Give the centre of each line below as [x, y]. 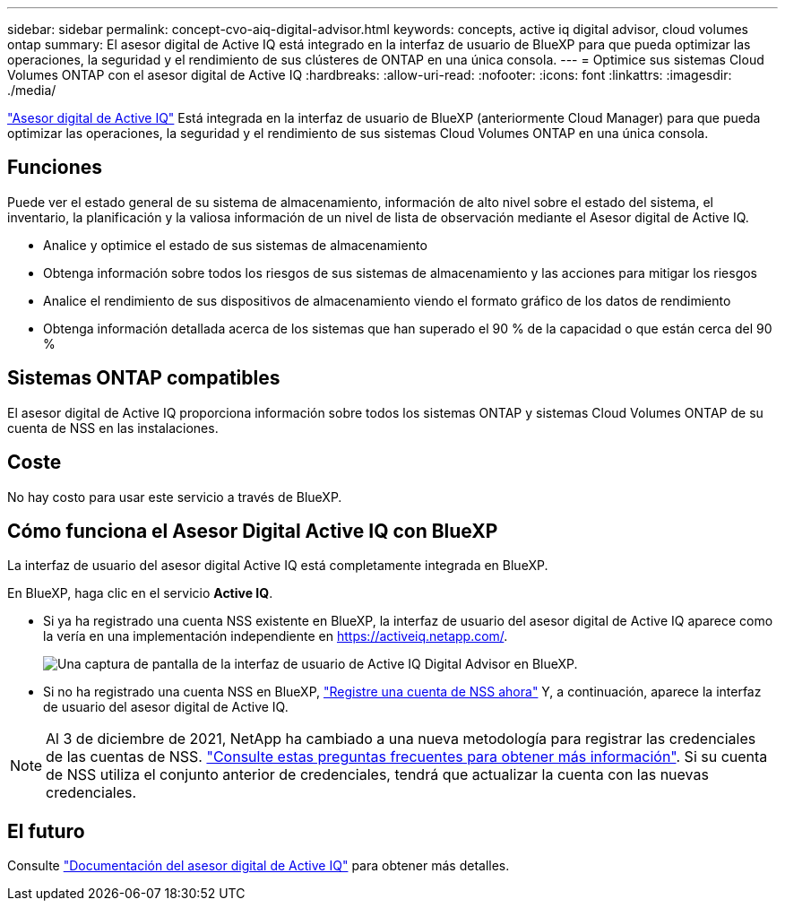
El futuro [46, 831]
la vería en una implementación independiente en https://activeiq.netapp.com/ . [276, 636]
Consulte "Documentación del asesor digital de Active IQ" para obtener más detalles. [259, 866]
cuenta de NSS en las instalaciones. [113, 428]
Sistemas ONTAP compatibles [144, 378]
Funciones [55, 168]
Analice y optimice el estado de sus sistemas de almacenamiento [235, 245]
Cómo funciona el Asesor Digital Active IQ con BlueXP [253, 531]
